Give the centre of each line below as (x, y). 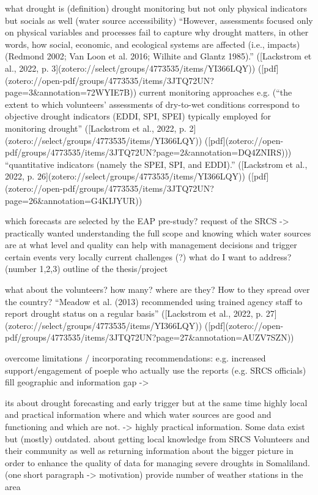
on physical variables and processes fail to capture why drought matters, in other (157, 32)
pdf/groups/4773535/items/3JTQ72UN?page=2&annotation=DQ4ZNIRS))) (148, 152)
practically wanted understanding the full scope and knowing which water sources (158, 232)
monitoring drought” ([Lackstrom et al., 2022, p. (96, 128)
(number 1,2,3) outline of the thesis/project (87, 269)
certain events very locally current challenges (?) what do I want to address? (148, 256)
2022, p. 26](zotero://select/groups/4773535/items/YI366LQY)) (125, 176)
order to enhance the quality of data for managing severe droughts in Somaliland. (157, 462)
